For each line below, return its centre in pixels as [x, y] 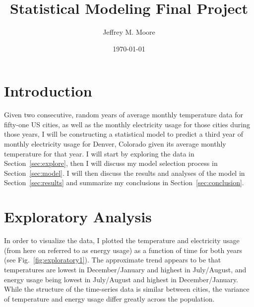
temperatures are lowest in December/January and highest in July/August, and [125, 269]
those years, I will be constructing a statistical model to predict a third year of [124, 134]
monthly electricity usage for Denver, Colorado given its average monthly [115, 144]
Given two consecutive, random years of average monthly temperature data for [124, 115]
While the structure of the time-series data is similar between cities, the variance [127, 289]
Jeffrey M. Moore [129, 32]
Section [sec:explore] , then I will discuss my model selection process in [111, 163]
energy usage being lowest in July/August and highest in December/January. [121, 279]
